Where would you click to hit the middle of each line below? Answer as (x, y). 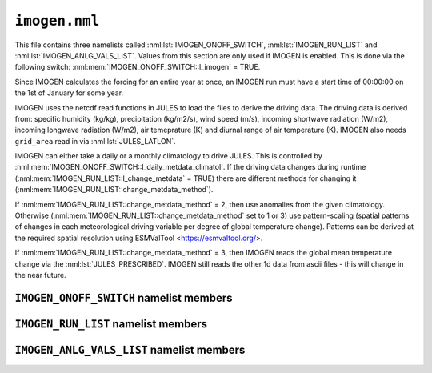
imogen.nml (57, 21)
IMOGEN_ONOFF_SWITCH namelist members (124, 297)
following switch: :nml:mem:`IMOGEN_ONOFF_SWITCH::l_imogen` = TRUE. (138, 67)
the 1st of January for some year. (69, 93)
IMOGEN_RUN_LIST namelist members (111, 324)
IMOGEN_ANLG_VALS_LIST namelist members (130, 349)
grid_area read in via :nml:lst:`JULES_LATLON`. (95, 141)
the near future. (41, 275)
